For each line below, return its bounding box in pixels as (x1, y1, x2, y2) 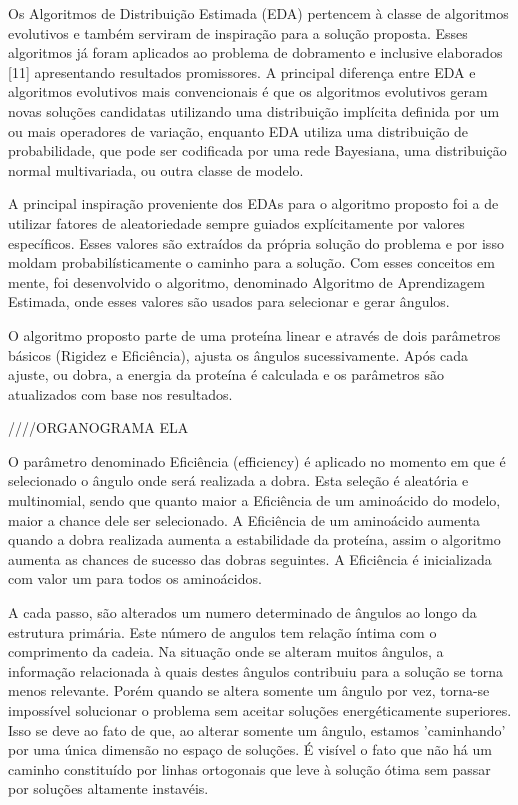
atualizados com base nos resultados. (8, 383, 233, 404)
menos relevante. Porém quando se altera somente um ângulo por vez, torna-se (8, 680, 490, 701)
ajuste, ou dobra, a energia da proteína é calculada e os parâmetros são (8, 364, 445, 385)
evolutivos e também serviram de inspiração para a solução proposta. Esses (8, 22, 468, 43)
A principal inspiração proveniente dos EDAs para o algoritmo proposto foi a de (8, 193, 499, 214)
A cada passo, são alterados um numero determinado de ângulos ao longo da (8, 602, 477, 623)
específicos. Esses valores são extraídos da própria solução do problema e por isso (8, 232, 504, 253)
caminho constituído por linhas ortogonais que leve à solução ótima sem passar (8, 758, 491, 779)
